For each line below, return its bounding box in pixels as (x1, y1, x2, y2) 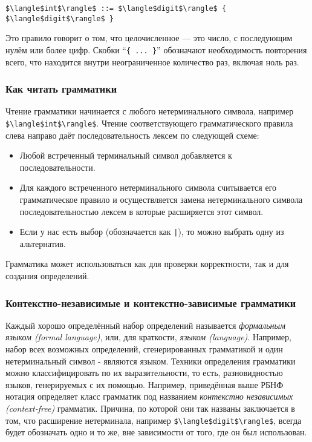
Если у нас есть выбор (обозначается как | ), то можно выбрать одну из (19, 225, 284, 238)
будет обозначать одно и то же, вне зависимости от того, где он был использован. (5, 426, 307, 438)
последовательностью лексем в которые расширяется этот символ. (19, 205, 264, 217)
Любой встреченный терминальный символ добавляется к (19, 149, 232, 162)
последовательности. (19, 160, 96, 173)
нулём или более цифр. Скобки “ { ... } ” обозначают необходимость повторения (5, 43, 307, 56)
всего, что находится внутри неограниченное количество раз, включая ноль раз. (5, 55, 299, 68)
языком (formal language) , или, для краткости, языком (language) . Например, (5, 331, 291, 343)
